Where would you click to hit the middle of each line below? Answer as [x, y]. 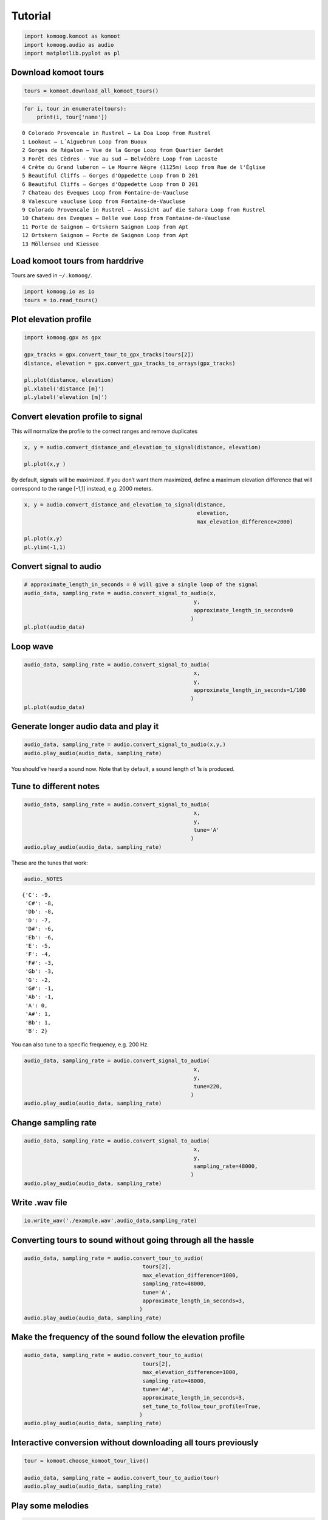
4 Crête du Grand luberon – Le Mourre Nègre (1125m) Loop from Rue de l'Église [144, 168]
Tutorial [31, 16]
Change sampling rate [54, 1123]
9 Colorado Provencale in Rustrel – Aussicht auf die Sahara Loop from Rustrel [144, 209]
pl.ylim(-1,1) [45, 547]
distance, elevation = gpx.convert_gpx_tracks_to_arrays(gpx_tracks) [130, 363]
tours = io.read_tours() [61, 300]
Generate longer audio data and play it [85, 727]
